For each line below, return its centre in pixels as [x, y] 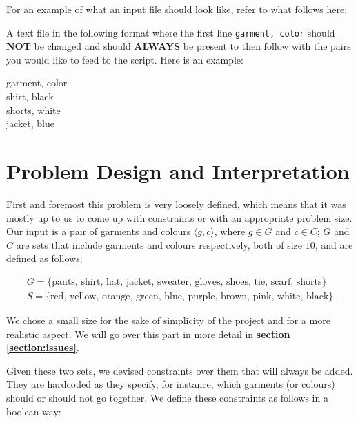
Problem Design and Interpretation [178, 171]
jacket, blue [30, 123]
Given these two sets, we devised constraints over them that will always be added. [180, 370]
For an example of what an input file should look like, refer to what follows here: [177, 9]
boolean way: [34, 411]
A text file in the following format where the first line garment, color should [171, 32]
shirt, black [30, 96]
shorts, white [33, 110]
